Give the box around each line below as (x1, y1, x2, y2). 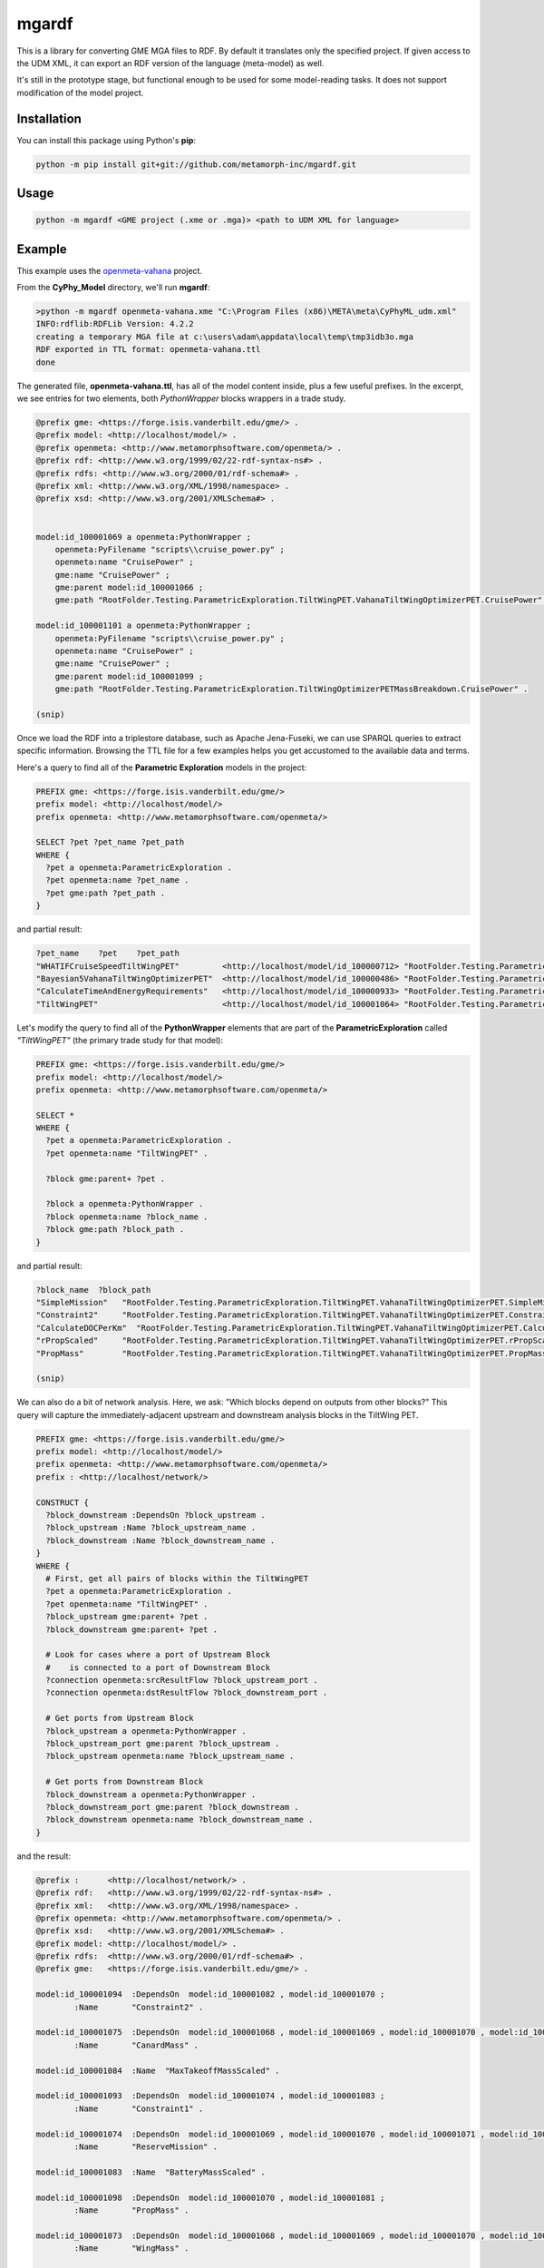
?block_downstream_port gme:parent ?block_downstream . (45, 1802, 299, 1812)
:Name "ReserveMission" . (73, 2141, 218, 2152)
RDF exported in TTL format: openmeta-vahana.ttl (35, 345, 261, 355)
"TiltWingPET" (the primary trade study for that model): (16, 1035, 224, 1046)
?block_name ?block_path (35, 1285, 151, 1295)
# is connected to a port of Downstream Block (45, 1662, 271, 1673)
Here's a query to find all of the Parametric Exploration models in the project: (16, 762, 307, 773)
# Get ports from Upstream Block (45, 1713, 194, 1724)
